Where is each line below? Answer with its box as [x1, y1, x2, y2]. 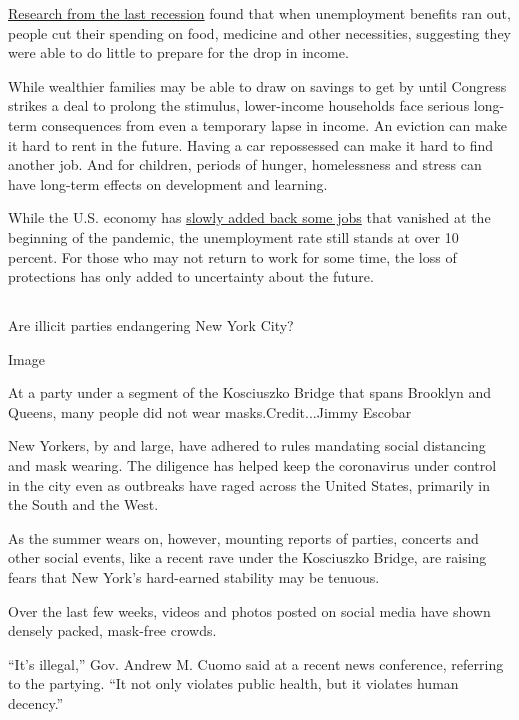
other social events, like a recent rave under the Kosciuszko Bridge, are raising [8, 547, 487, 568]
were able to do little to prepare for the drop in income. [8, 42, 349, 63]
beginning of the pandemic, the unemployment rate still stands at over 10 [8, 226, 459, 247]
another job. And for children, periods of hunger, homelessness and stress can [8, 154, 482, 175]
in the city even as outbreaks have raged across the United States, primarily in [8, 474, 491, 495]
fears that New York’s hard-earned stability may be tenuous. [8, 567, 380, 588]
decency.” [8, 693, 64, 714]
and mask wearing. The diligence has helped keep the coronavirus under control [8, 455, 497, 476]
